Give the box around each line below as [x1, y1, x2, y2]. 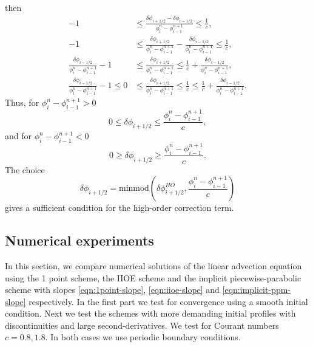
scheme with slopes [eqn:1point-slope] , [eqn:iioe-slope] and [5, 283, 220, 296]
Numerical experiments [5, 231, 154, 250]
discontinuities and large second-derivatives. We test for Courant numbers [5, 318, 279, 331]
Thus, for [5, 96, 39, 109]
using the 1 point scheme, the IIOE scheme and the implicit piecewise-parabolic [5, 271, 301, 284]
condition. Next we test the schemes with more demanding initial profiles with [5, 307, 296, 320]
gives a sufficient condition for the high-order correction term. [5, 201, 234, 214]
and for [5, 129, 32, 142]
